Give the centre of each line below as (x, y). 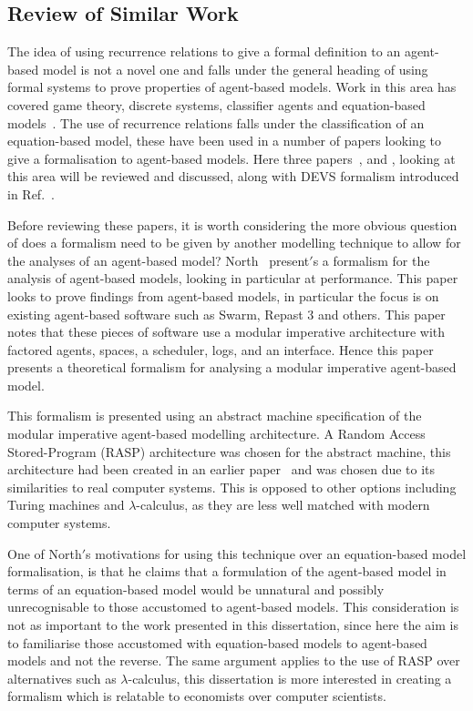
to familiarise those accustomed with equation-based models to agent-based (217, 642)
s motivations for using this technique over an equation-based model (276, 553)
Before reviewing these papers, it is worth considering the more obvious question (232, 224)
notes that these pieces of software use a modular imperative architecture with (226, 332)
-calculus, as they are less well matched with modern (283, 505)
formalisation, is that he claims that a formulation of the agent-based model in (227, 571)
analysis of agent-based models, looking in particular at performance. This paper (233, 278)
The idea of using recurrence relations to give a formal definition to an (204, 51)
